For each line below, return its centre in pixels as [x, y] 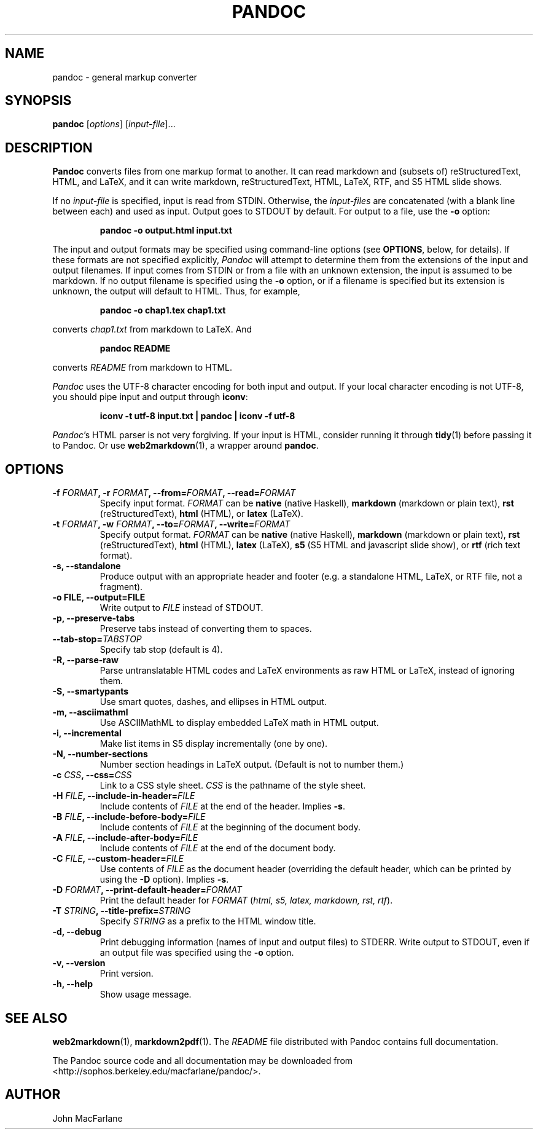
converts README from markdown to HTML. [142, 368]
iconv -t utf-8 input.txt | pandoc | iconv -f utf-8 [197, 416]
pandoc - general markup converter [125, 77]
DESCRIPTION [49, 148]
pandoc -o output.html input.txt [166, 230]
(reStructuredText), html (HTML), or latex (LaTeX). [201, 514]
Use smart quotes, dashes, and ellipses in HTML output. [213, 702]
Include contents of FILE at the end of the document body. [218, 848]
